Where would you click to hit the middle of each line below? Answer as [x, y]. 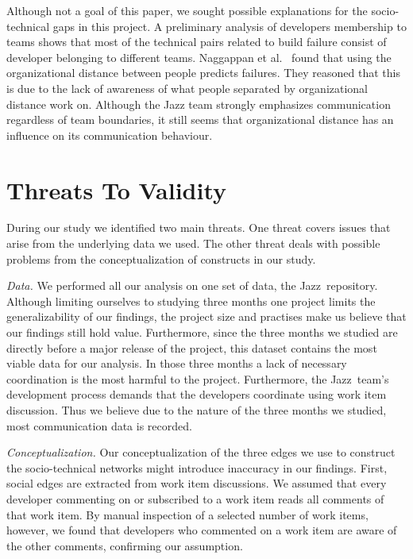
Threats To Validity [117, 189]
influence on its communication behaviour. [110, 135]
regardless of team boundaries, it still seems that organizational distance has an [200, 120]
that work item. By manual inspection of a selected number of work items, [187, 514]
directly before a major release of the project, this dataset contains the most [192, 347]
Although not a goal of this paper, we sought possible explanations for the [187, 10]
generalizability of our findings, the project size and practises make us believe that [206, 316]
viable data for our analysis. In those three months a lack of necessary [177, 363]
